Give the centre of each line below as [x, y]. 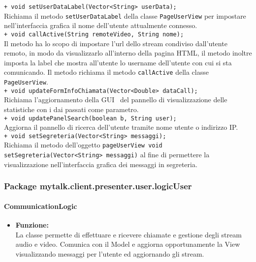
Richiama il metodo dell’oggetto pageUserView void [83, 145]
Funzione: [32, 224]
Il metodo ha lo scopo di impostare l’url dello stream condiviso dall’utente [116, 43]
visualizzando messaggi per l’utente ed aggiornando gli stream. [110, 253]
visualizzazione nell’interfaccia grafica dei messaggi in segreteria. [101, 164]
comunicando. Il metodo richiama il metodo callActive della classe [106, 72]
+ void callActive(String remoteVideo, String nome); [94, 34]
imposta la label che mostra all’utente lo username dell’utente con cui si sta [118, 62]
